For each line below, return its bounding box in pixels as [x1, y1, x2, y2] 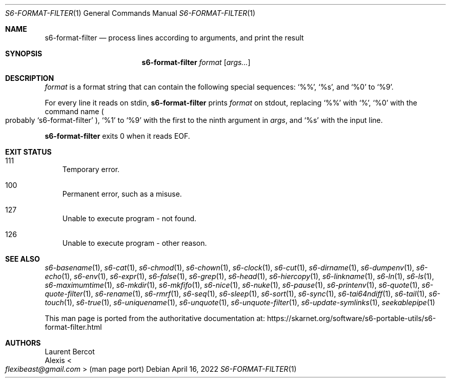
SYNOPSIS [5, 49, 43, 58]
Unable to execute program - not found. [62, 214, 197, 223]
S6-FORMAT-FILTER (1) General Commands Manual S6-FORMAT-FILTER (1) [5, 9, 256, 17]
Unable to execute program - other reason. [62, 239, 207, 247]
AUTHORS [5, 338, 41, 347]
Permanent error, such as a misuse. [62, 189, 182, 198]
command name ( [45, 107, 104, 116]
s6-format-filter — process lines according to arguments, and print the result [45, 33, 304, 42]
